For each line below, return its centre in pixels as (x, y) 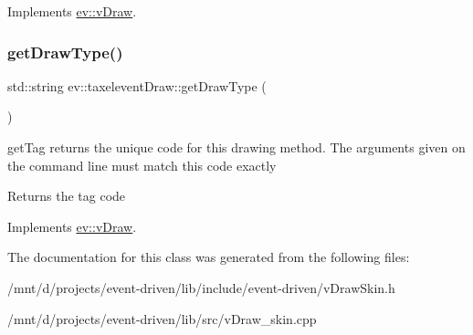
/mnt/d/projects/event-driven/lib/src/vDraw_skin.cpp (162, 318)
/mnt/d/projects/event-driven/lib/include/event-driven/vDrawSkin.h (201, 287)
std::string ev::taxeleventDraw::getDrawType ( (137, 85)
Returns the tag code (67, 196)
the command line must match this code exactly (142, 165)
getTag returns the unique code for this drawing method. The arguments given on (236, 147)
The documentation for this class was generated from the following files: (209, 257)
